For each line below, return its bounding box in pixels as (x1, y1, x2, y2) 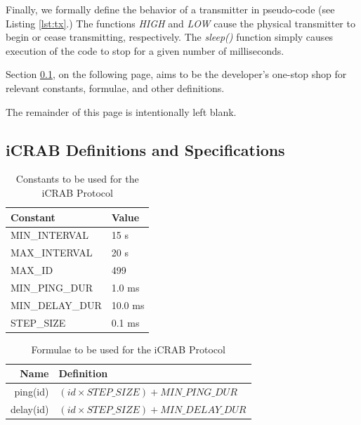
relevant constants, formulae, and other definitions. (6, 80, 225, 95)
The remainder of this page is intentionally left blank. (6, 104, 237, 119)
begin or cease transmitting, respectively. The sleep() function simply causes (6, 30, 334, 44)
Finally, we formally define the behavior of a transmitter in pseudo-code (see (6, 2, 335, 16)
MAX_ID (11, 263, 53, 277)
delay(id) (11, 401, 49, 416)
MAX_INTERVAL (11, 245, 93, 260)
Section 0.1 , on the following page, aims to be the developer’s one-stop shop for (6, 67, 347, 81)
